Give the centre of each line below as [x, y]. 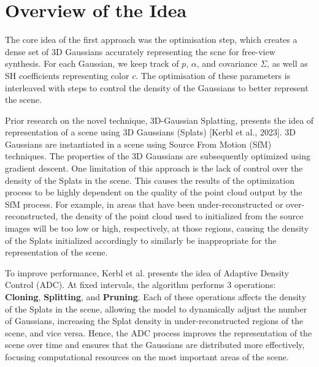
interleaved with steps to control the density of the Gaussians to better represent [157, 87]
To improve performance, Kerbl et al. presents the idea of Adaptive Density [147, 272]
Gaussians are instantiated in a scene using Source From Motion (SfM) [138, 144]
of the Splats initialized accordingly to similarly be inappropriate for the [141, 240]
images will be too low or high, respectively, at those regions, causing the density [157, 228]
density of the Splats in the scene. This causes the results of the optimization [150, 180]
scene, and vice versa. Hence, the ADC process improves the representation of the [159, 332]
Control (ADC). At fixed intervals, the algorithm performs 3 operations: [140, 285]
